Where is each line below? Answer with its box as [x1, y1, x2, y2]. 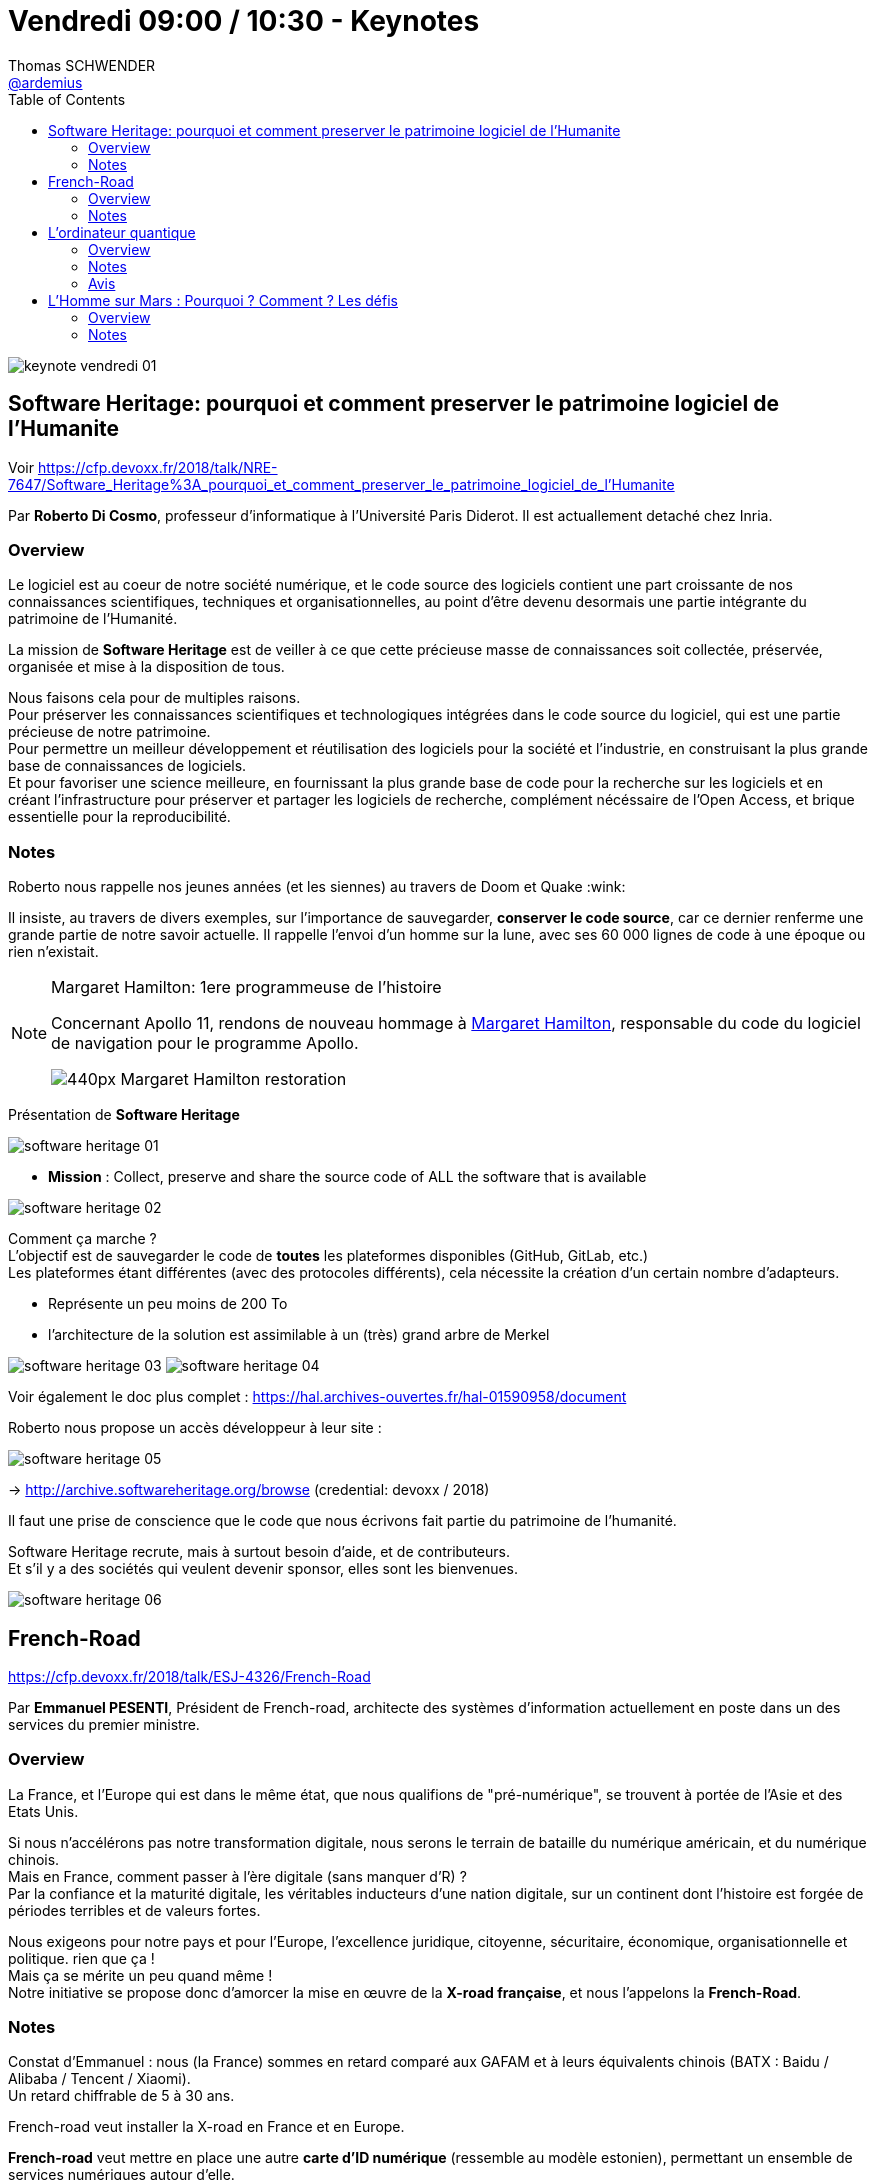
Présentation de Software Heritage [8, 1106, 240, 1124]
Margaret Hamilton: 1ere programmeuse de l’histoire [51, 977, 442, 998]
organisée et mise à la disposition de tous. [8, 658, 285, 676]
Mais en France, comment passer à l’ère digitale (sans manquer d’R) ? [8, 1867, 467, 1885]
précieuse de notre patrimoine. [8, 723, 211, 741]
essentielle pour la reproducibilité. [8, 808, 231, 826]
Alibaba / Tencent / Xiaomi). [8, 2070, 191, 2088]
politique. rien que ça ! [8, 1949, 155, 1967]
